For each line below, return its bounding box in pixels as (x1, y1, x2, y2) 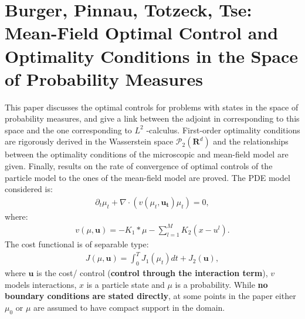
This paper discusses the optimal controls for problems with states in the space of (5, 100, 299, 113)
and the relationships (213, 135, 289, 147)
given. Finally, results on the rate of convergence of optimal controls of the (5, 160, 273, 172)
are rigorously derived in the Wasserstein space (5, 135, 174, 147)
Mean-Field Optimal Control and (5, 21, 279, 45)
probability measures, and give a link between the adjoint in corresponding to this (5, 112, 300, 125)
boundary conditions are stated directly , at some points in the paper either (5, 290, 296, 302)
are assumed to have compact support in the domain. (33, 301, 225, 313)
